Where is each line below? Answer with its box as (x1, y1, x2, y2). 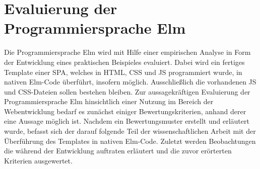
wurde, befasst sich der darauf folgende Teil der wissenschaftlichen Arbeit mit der (4, 126, 256, 136)
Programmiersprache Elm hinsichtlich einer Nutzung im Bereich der (4, 96, 214, 107)
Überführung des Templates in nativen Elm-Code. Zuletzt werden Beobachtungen (4, 135, 256, 146)
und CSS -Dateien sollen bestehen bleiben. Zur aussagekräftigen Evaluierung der (4, 86, 250, 97)
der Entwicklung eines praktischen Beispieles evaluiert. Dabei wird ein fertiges (4, 56, 245, 67)
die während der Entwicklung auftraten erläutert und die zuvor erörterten (4, 145, 232, 156)
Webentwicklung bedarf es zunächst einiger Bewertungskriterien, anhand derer (4, 106, 246, 116)
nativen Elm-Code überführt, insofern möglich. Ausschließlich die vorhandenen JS (4, 76, 256, 87)
